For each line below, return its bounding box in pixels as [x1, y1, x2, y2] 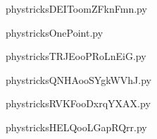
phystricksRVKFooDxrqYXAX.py [6, 96, 151, 111]
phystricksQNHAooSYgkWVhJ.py [6, 72, 151, 87]
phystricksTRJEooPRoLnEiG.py [6, 49, 146, 64]
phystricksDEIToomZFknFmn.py [6, 1, 147, 16]
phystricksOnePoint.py [6, 25, 103, 40]
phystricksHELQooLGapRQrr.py [6, 119, 147, 134]
